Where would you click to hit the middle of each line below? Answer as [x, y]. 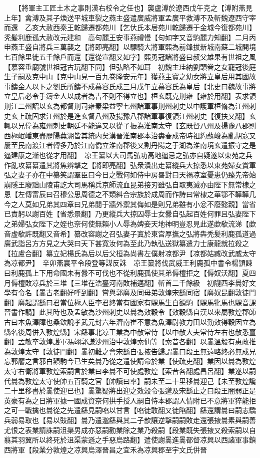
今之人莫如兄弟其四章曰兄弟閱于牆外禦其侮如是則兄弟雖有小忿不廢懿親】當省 [130, 204]
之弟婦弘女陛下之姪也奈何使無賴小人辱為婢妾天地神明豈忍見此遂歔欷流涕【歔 [130, 224]
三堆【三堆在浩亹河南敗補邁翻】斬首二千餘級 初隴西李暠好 [151, 282]
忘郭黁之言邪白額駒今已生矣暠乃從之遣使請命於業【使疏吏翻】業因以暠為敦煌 [130, 361]
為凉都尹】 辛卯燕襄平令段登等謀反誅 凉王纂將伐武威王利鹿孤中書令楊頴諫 [128, 263]
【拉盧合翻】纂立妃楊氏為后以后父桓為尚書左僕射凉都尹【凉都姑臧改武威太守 [130, 253]
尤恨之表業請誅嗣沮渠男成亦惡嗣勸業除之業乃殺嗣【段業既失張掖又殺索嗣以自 [130, 430]
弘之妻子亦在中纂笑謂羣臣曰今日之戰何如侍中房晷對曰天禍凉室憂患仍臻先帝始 [130, 175]
